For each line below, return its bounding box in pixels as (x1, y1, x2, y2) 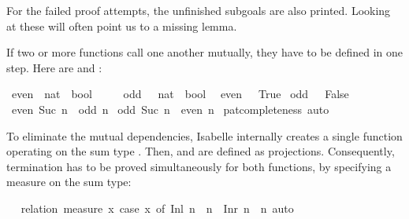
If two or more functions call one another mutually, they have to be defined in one (6, 44, 403, 60)
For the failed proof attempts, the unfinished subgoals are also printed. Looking (6, 2, 391, 18)
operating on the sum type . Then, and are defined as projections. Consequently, (6, 143, 395, 159)
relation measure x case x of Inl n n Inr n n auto (20, 199, 294, 216)
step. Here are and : (6, 59, 102, 75)
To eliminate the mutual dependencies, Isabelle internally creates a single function (6, 127, 403, 144)
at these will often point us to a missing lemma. (6, 17, 237, 34)
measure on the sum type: (6, 173, 132, 190)
